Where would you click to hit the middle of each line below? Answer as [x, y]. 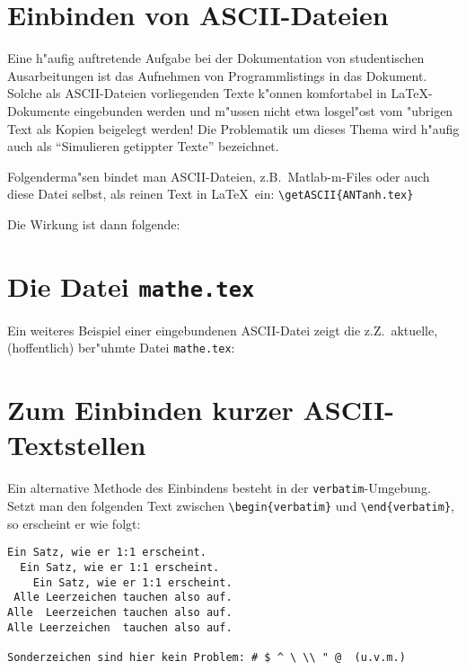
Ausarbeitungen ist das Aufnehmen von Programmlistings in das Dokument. [217, 75]
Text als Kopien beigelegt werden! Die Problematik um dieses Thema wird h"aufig [233, 128]
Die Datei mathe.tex [131, 286]
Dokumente [39, 110]
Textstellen [77, 445]
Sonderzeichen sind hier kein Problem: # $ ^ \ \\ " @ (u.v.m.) [207, 657]
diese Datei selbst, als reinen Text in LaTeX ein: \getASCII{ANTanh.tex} [211, 194]
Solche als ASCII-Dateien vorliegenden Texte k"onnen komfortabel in [197, 93]
